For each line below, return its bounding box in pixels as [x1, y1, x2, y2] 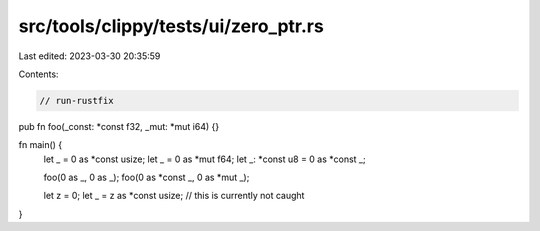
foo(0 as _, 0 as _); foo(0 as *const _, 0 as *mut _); [43, 171, 250, 184]
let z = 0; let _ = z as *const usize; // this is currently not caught [43, 190, 305, 202]
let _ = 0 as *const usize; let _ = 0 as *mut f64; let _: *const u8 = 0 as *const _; [43, 153, 366, 165]
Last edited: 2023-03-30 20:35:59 [18, 50, 161, 62]
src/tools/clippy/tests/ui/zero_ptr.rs [18, 15, 324, 37]
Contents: [18, 68, 59, 80]
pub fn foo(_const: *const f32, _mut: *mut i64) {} [18, 120, 220, 132]
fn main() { [18, 139, 63, 151]
